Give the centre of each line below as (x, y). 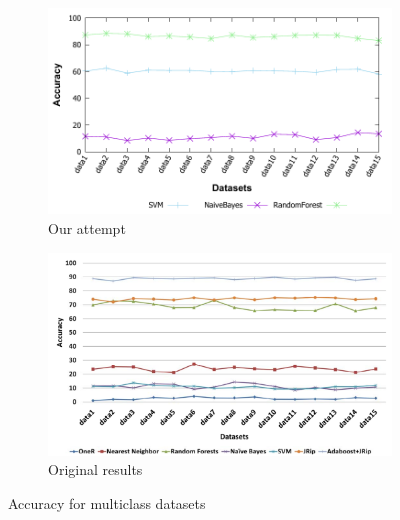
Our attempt (87, 227)
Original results (95, 469)
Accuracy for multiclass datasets (107, 503)
